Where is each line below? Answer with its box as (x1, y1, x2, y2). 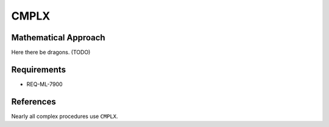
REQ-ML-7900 (26, 80, 63, 88)
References (11, 96, 56, 107)
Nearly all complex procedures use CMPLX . (11, 112, 118, 120)
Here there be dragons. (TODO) (11, 49, 91, 56)
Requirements (11, 64, 66, 74)
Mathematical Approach (11, 32, 106, 43)
